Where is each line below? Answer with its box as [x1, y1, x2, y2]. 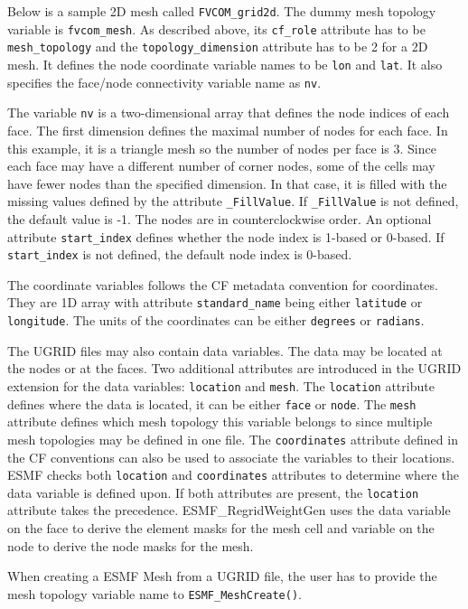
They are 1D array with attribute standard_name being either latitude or [7, 293, 423, 312]
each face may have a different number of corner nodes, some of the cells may [7, 156, 435, 175]
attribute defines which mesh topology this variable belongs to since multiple [7, 412, 433, 431]
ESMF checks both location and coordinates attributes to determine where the [7, 465, 459, 484]
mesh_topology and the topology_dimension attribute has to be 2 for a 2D [7, 37, 428, 56]
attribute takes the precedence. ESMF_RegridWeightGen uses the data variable [7, 501, 451, 520]
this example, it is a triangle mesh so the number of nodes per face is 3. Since [7, 138, 436, 157]
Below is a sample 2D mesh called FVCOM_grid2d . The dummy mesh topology [7, 2, 436, 20]
